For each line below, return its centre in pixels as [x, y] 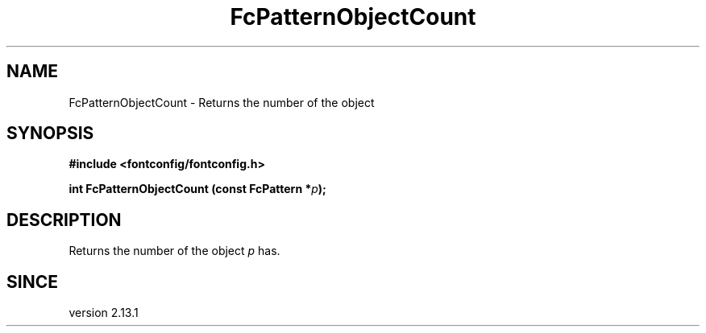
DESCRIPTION [64, 220]
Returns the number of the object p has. [174, 251]
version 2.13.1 [104, 313]
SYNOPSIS [50, 134]
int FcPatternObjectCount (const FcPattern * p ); [197, 189]
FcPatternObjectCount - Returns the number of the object [222, 102]
